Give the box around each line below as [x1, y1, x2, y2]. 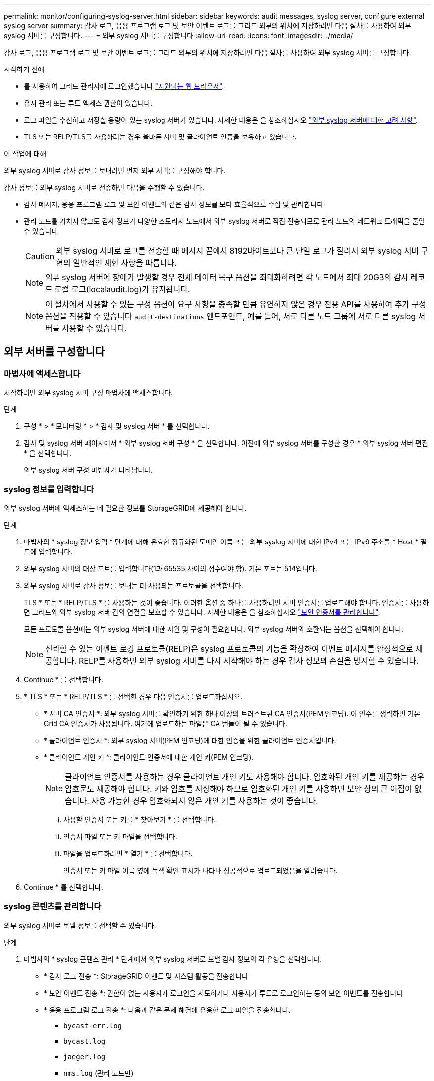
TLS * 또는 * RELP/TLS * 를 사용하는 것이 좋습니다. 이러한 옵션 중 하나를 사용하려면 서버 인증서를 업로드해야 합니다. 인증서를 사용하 [24, 598, 429, 607]
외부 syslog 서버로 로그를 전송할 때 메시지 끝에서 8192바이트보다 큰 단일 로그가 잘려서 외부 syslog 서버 [56, 246, 419, 256]
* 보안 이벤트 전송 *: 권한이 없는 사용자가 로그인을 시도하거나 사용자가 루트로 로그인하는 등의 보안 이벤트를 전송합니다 [44, 988, 403, 997]
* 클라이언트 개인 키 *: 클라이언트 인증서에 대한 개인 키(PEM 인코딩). [44, 752, 254, 761]
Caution [25, 251, 54, 261]
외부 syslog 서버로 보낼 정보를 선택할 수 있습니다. [4, 921, 156, 930]
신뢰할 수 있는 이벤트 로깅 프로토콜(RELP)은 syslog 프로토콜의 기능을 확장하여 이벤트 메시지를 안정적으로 [45, 643, 413, 654]
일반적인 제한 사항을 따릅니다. [73, 258, 177, 268]
